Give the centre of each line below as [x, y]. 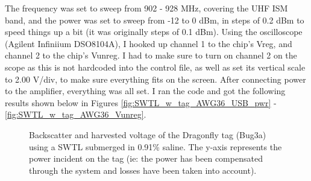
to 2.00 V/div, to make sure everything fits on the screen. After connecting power [155, 79]
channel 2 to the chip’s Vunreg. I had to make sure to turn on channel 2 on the [151, 55]
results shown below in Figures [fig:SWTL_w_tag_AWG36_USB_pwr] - [141, 102]
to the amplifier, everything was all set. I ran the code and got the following [145, 91]
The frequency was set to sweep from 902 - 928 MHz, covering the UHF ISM [146, 8]
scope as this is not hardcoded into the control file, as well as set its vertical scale [155, 67]
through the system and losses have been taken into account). [143, 170]
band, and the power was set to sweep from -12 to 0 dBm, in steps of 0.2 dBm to [155, 20]
